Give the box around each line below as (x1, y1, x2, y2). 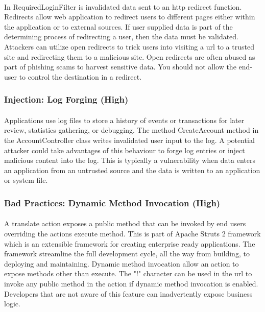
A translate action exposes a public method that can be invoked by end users (4, 218, 246, 229)
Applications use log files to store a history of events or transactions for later (4, 114, 245, 125)
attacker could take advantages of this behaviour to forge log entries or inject (4, 145, 245, 155)
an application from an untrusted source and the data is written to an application (4, 164, 260, 175)
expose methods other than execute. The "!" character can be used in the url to (4, 268, 252, 279)
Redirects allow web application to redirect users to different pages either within (4, 11, 255, 22)
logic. (4, 298, 20, 309)
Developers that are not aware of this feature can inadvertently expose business (4, 288, 253, 299)
